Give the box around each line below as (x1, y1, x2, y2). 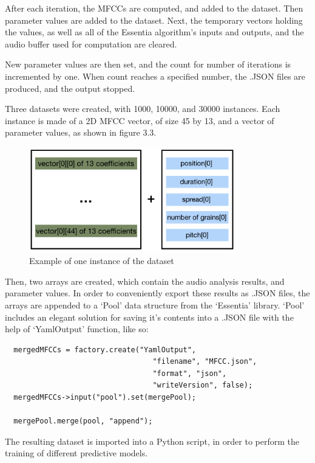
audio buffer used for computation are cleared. (5, 37, 177, 50)
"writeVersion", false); (152, 381, 253, 390)
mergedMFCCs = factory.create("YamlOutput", (13, 345, 196, 354)
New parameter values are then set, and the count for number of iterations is (5, 58, 291, 71)
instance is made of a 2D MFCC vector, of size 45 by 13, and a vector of (5, 114, 274, 127)
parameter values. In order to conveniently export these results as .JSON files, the (5, 287, 310, 299)
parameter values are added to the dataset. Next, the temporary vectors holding (5, 13, 303, 26)
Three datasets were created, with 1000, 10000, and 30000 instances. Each (5, 102, 280, 115)
